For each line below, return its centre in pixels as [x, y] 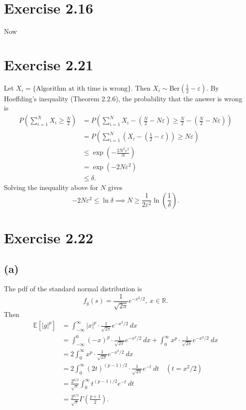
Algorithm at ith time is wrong [82, 88]
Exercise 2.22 [49, 237]
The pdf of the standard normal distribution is [73, 289]
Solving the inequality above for [51, 187]
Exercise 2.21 [49, 64]
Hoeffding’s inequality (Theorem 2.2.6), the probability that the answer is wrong [123, 98]
